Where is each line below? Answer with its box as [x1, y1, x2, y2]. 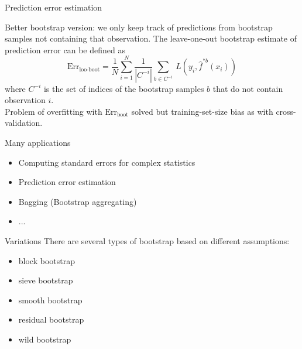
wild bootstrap [18, 333, 71, 345]
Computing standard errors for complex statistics [18, 156, 195, 168]
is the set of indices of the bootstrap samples [43, 82, 204, 94]
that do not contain [212, 82, 283, 94]
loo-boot [79, 66, 100, 73]
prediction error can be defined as [5, 43, 125, 56]
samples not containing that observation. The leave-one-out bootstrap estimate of [5, 32, 297, 45]
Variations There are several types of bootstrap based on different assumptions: [5, 234, 290, 247]
